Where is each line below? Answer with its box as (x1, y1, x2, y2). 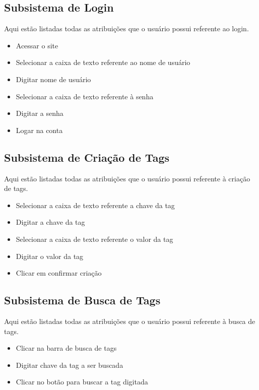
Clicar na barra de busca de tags (16, 343, 117, 353)
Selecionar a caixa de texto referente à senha (16, 91, 154, 101)
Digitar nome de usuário (16, 74, 91, 84)
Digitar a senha (16, 108, 63, 118)
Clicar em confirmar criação (16, 268, 102, 278)
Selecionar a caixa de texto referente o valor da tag (16, 233, 173, 244)
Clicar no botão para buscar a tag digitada (16, 376, 148, 387)
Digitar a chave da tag (16, 217, 85, 227)
